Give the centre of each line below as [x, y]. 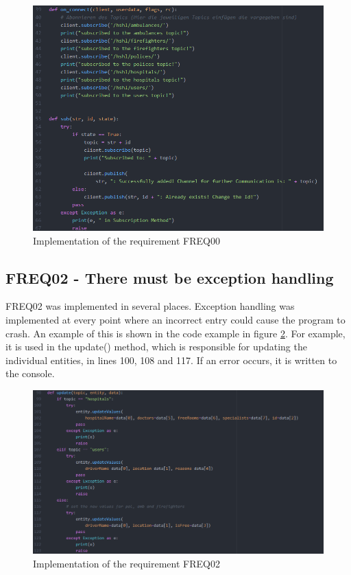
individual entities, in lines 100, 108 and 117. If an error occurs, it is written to [171, 360]
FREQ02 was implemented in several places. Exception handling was [150, 306]
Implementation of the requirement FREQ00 [126, 240]
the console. [30, 373]
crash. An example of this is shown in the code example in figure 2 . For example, [175, 333]
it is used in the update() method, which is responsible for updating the [156, 347]
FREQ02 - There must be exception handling [170, 277]
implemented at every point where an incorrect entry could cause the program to [175, 319]
